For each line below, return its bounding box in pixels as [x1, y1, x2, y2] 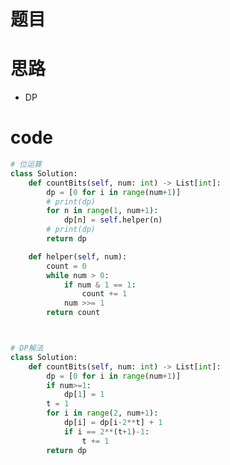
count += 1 [81, 289, 128, 299]
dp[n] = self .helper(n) [63, 215, 163, 225]
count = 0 [46, 261, 87, 271]
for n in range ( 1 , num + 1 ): [46, 206, 159, 216]
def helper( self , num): [28, 251, 128, 262]
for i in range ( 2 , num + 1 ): [46, 408, 159, 419]
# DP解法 [10, 343, 44, 354]
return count [46, 308, 101, 318]
